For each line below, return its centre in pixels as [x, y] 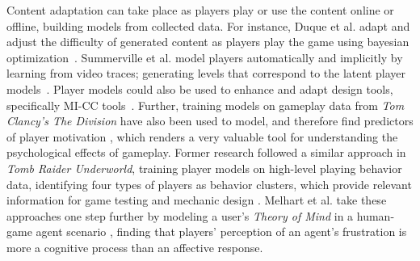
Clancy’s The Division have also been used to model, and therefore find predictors [210, 121]
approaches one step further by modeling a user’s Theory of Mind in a [180, 215]
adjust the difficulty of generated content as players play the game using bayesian [208, 42]
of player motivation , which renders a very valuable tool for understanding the [202, 136]
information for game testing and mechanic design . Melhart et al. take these [197, 200]
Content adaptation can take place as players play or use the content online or [200, 10]
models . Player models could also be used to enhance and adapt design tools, [200, 88]
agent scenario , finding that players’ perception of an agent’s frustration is [221, 232]
